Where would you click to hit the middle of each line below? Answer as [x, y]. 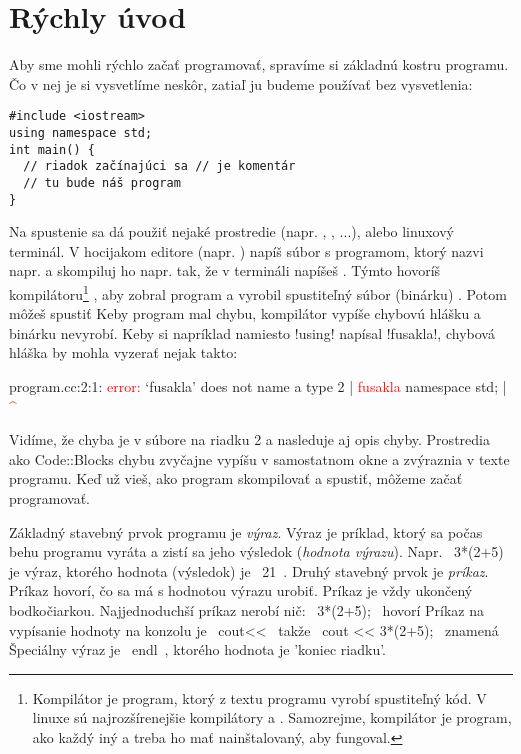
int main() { [52, 149]
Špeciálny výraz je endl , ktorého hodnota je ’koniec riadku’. [198, 649]
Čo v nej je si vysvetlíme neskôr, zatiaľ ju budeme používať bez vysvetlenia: [241, 83]
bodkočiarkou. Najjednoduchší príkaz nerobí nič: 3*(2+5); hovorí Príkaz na [247, 610]
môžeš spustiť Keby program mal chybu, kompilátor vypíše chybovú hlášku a [245, 313]
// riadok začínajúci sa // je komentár [159, 166]
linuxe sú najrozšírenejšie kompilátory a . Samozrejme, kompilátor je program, [272, 717]
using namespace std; [81, 132]
